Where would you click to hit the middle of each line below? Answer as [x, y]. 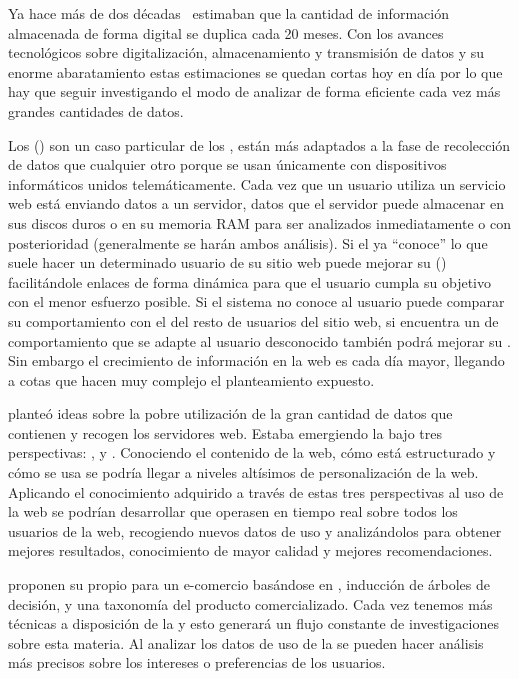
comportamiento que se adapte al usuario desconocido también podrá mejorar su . [259, 340]
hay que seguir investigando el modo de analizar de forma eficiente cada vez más [254, 91]
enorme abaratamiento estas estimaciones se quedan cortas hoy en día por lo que [255, 71]
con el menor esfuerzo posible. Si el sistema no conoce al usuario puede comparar [256, 301]
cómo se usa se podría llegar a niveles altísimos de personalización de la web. [243, 472]
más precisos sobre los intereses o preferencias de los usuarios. [197, 662]
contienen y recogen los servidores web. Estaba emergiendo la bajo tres [225, 432]
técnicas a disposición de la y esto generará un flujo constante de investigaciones [253, 623]
